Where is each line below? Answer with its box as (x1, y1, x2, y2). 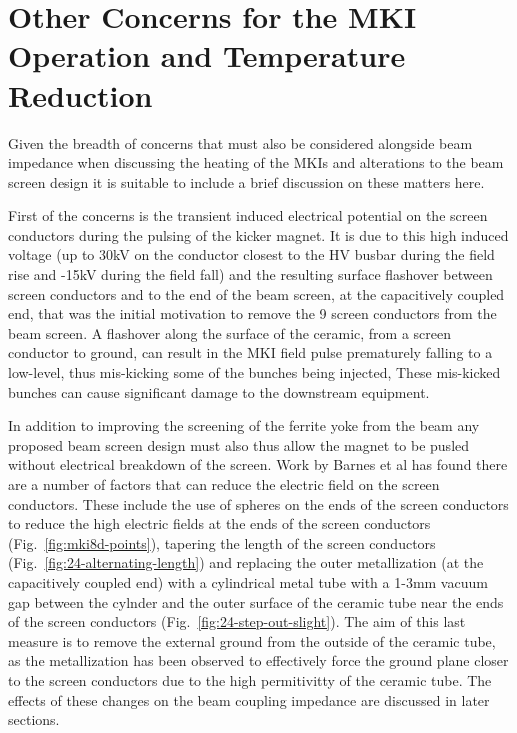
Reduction (8, 74, 153, 115)
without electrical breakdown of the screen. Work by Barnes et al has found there (8, 454, 508, 475)
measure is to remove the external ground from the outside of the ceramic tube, (8, 630, 496, 651)
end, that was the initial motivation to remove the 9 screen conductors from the (8, 303, 497, 324)
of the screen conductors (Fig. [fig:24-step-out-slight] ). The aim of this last (8, 611, 466, 632)
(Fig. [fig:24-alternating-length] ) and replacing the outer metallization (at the (8, 552, 484, 573)
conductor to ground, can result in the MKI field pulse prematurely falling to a (8, 342, 493, 363)
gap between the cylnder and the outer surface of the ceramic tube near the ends (8, 591, 504, 612)
